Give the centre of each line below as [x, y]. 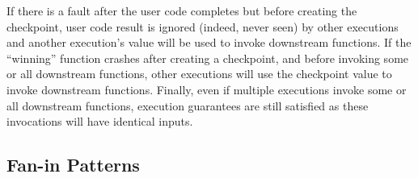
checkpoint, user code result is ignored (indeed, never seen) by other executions [203, 26]
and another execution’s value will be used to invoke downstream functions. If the [209, 42]
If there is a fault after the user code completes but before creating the [182, 10]
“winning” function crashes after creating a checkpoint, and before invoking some [208, 58]
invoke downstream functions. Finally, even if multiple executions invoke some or [207, 89]
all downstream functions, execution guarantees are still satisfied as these [188, 105]
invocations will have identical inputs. [100, 121]
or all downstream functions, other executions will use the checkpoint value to [199, 74]
